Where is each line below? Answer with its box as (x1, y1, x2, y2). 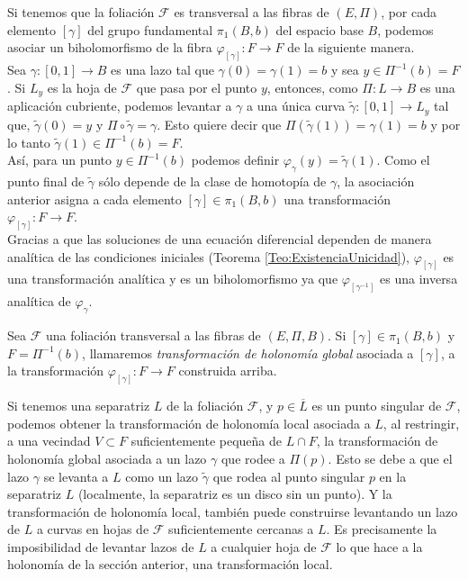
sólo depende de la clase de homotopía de (98, 171, 327, 190)
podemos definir (191, 150, 280, 169)
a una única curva (247, 96, 346, 115)
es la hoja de (47, 77, 117, 96)
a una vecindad (7, 431, 91, 450)
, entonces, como (266, 77, 358, 96)
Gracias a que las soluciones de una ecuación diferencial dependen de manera (7, 229, 432, 248)
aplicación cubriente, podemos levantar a (7, 96, 232, 115)
